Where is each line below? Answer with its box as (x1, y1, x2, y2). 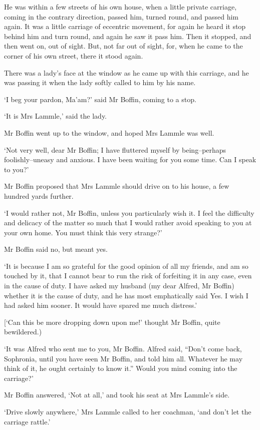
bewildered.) (4, 326, 42, 337)
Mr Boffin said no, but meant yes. (4, 244, 108, 254)
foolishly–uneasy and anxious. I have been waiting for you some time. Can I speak (4, 154, 256, 165)
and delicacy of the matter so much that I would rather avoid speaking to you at (4, 217, 252, 228)
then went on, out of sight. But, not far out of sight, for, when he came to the (4, 41, 243, 51)
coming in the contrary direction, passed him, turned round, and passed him (4, 11, 238, 22)
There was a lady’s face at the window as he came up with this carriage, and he (4, 67, 249, 78)
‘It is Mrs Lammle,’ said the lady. (4, 111, 107, 121)
